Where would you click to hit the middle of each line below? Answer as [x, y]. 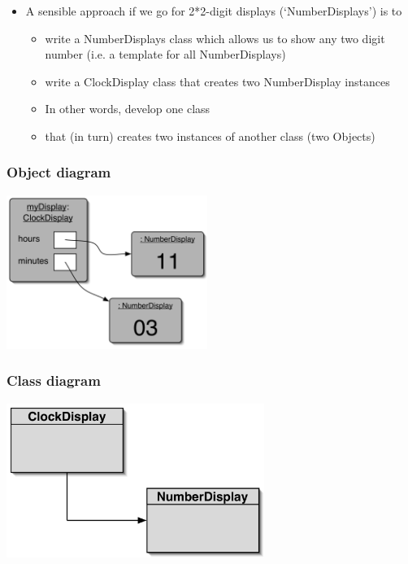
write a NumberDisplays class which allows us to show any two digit [215, 38]
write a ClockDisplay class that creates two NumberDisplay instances [217, 81]
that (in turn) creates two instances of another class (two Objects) [210, 136]
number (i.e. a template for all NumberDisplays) [165, 54]
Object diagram [59, 172]
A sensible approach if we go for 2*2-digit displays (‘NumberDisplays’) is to [214, 11]
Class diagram [54, 380]
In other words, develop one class [128, 109]
